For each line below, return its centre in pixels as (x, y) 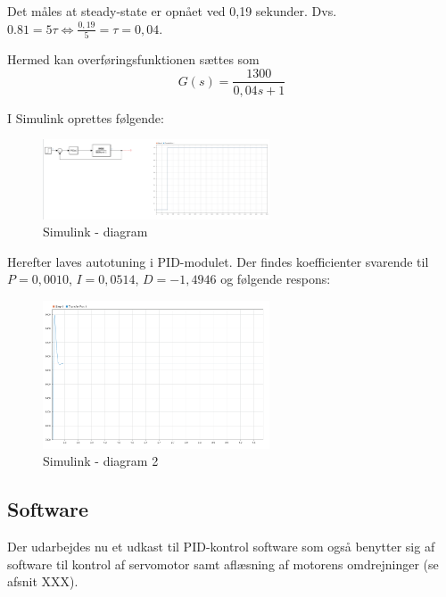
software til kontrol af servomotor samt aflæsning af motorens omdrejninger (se (223, 564)
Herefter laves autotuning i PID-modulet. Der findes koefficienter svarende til (218, 261)
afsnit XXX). (43, 581)
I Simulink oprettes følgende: (86, 117)
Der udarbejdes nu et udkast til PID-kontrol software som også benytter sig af (221, 547)
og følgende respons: (276, 279)
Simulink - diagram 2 (101, 461)
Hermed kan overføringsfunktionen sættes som (133, 58)
